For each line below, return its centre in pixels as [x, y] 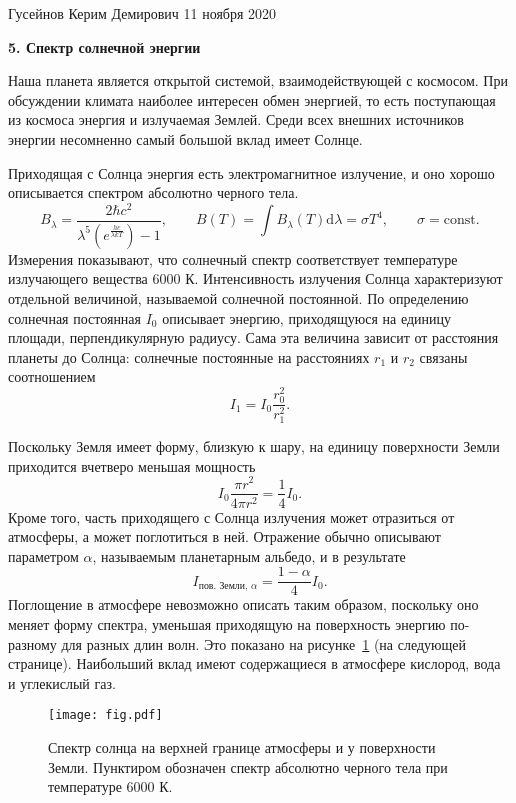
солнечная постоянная [75, 317]
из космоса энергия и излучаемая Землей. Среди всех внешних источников [236, 119]
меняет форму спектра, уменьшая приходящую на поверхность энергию [227, 624]
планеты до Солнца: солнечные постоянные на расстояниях [189, 356]
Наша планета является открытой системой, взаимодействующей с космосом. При [258, 80]
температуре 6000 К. [110, 786]
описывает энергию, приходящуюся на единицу [307, 317]
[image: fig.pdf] [105, 715]
